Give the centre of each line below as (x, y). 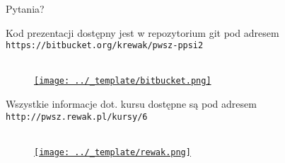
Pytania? (25, 9)
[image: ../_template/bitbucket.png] (123, 81)
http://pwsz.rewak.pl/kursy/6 (77, 117)
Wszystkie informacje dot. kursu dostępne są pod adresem (131, 104)
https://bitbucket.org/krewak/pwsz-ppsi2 (105, 46)
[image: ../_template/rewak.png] (112, 152)
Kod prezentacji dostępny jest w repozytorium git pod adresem (142, 32)
